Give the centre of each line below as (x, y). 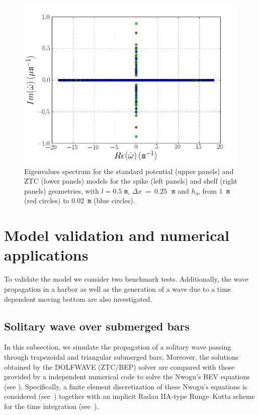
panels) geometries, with (62, 190)
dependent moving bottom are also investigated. (78, 299)
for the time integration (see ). (52, 406)
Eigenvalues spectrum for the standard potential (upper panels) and (129, 171)
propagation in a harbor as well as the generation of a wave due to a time (118, 289)
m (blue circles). (111, 200)
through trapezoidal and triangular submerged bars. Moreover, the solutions (121, 356)
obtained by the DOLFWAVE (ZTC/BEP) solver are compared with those (119, 366)
